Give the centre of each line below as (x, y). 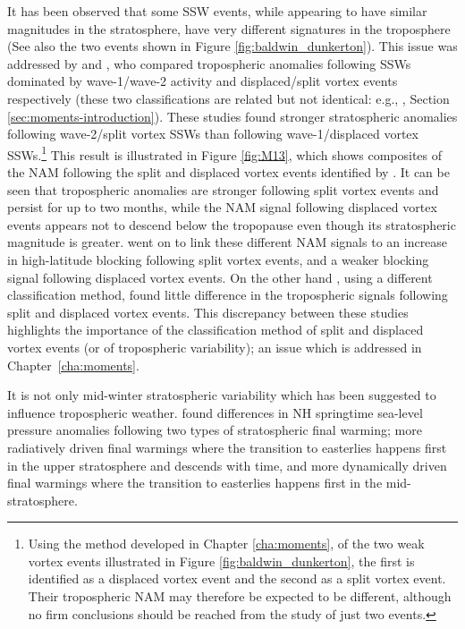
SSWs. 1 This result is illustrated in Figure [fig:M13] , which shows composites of (225, 153)
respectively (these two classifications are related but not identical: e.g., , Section (228, 98)
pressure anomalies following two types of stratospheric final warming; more (215, 430)
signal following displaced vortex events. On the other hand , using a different (220, 277)
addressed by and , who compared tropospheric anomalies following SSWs (209, 63)
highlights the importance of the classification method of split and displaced (216, 330)
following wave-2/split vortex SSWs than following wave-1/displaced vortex (213, 134)
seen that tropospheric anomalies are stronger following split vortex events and (223, 189)
